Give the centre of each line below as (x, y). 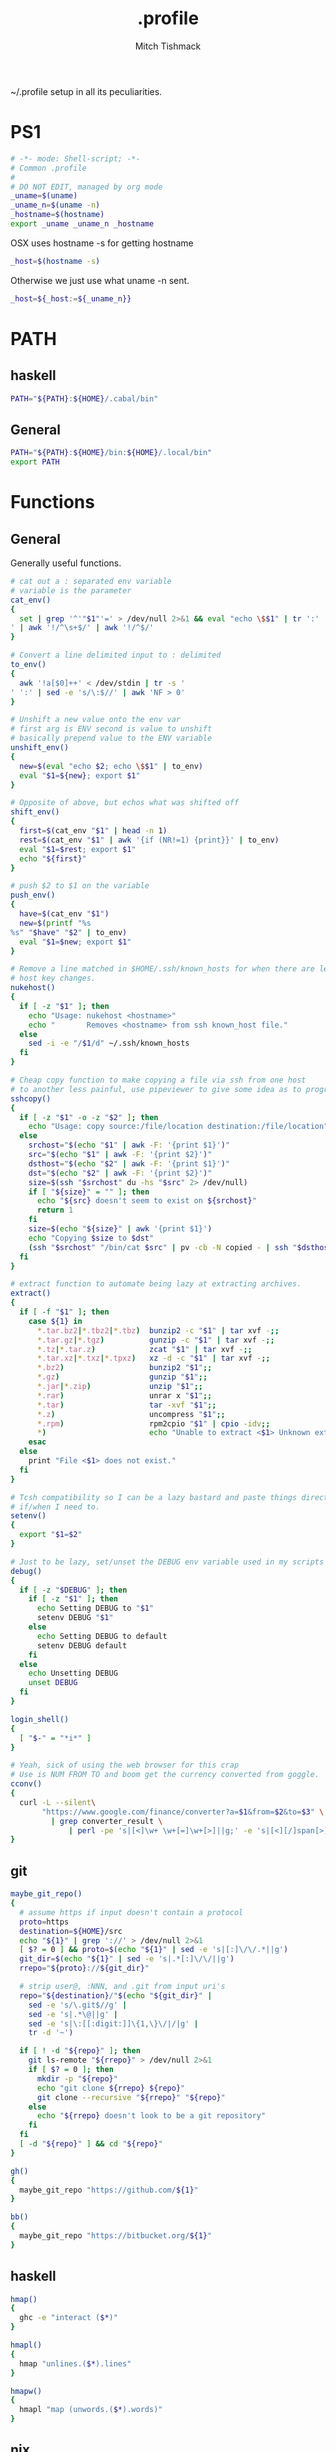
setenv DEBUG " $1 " (75, 1618)
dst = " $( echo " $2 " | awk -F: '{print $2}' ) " (120, 1173)
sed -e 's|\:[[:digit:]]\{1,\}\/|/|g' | (113, 2023)
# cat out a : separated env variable (91, 582)
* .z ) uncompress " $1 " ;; (131, 1414)
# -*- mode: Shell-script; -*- (75, 158)
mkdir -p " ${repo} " (77, 2078)
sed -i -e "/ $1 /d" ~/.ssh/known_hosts (109, 1043)
